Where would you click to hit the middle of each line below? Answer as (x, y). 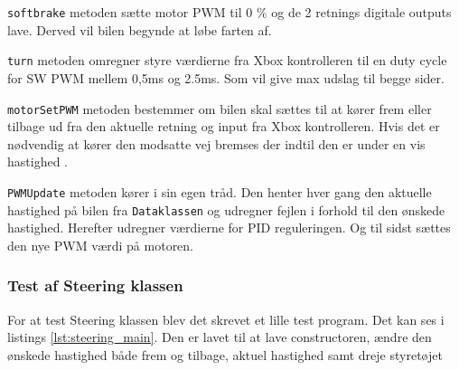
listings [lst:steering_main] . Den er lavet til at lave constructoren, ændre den (220, 337)
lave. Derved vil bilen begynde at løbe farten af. (140, 29)
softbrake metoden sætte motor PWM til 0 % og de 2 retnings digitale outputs (229, 12)
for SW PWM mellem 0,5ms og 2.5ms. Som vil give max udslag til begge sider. (226, 77)
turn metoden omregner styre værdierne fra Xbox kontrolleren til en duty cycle (227, 60)
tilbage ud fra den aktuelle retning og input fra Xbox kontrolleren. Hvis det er (224, 126)
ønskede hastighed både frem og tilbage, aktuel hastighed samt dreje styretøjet (225, 354)
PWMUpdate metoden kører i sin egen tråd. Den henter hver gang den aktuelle (220, 191)
